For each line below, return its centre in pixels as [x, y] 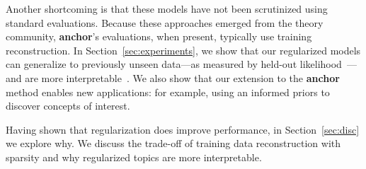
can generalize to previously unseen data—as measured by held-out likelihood [174, 64]
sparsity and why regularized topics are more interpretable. [134, 157]
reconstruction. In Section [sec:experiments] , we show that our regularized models [183, 50]
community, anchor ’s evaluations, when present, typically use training [159, 36]
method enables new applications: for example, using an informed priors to [168, 92]
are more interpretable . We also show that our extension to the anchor [182, 77]
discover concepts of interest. [68, 106]
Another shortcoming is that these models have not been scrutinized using [167, 8]
